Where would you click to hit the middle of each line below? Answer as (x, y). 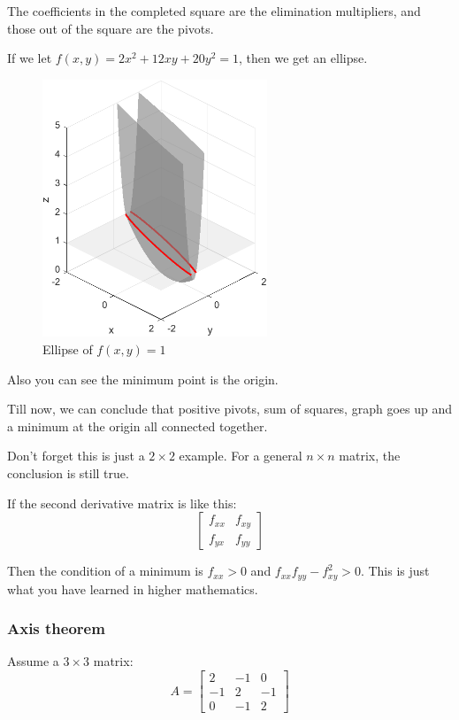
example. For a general (241, 456)
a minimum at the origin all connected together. (138, 426)
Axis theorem (56, 628)
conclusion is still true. (68, 473)
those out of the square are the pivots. (111, 28)
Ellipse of (68, 349)
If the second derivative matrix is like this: (122, 503)
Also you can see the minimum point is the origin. (143, 379)
